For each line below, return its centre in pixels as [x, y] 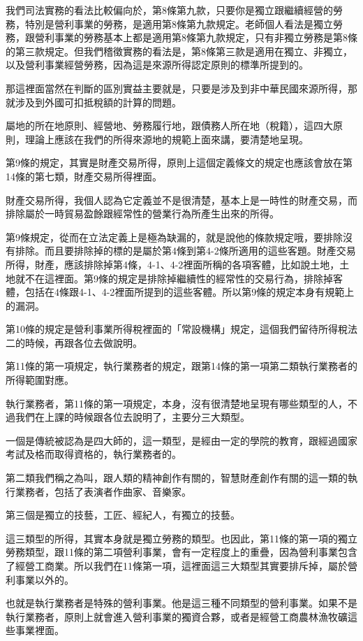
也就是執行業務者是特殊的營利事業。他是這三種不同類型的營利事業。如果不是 [181, 603]
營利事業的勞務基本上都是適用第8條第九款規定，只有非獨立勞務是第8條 [196, 37]
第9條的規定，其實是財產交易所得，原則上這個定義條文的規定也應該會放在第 [179, 163]
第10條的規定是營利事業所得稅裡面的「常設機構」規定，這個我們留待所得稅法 [181, 329]
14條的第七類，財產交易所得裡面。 [84, 176]
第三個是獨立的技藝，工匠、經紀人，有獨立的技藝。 [123, 515]
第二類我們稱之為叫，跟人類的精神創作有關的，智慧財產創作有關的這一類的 [177, 478]
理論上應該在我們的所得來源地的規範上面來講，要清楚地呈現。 [166, 139]
